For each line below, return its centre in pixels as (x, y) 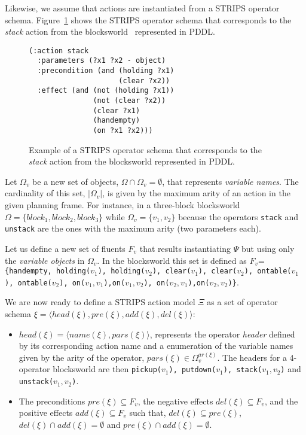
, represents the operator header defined (222, 334)
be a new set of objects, (76, 181)
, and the (281, 401)
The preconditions (52, 401)
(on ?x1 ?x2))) (123, 131)
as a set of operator (242, 302)
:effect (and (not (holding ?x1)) (106, 91)
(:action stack (59, 51)
